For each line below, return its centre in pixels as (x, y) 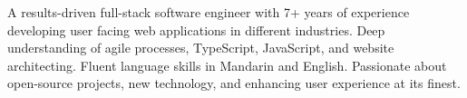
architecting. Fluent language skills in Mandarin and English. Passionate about (227, 65)
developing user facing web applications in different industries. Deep (196, 29)
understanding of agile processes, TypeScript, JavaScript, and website (201, 48)
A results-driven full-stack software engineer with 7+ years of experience (209, 12)
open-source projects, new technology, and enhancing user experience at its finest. (234, 83)
